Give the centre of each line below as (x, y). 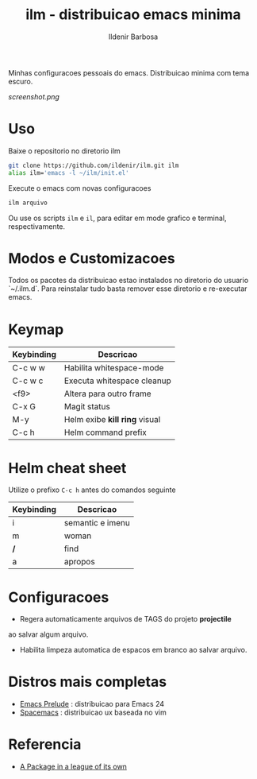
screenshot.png (34, 96)
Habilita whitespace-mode (114, 368)
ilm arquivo (28, 203)
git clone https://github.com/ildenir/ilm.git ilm (94, 165)
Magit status (87, 407)
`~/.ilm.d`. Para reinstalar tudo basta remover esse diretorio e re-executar (128, 289)
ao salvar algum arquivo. (48, 634)
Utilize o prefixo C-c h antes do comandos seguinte (92, 490)
